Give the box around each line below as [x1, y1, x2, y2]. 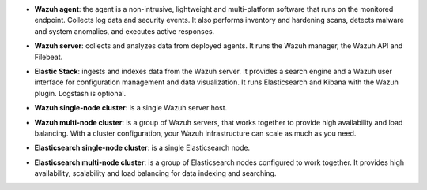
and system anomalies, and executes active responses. [34, 26, 215, 35]
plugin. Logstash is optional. [34, 88, 127, 98]
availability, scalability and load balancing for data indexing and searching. [34, 169, 277, 178]
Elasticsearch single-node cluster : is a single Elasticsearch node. [34, 143, 251, 153]
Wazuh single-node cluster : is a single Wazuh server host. [34, 103, 228, 113]
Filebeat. [34, 52, 63, 61]
